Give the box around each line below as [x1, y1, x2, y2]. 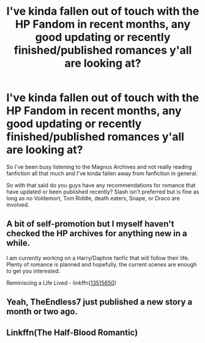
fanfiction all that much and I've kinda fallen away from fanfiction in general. [6, 170, 198, 177]
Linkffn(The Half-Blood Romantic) [6, 327, 138, 337]
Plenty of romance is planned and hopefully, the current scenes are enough [6, 260, 197, 268]
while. [6, 238, 31, 249]
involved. [6, 201, 29, 208]
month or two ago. [6, 306, 78, 317]
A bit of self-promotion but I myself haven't [6, 219, 174, 229]
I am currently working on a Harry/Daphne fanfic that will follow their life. [6, 254, 190, 262]
